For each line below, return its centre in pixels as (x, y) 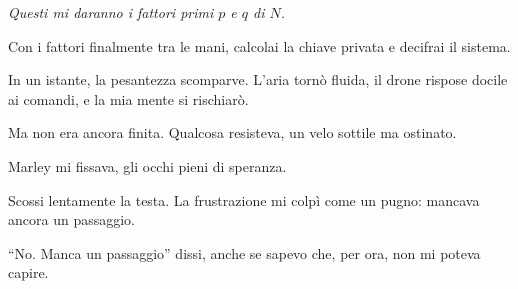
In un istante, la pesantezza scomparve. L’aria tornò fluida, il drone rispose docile (258, 79)
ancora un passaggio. (71, 219)
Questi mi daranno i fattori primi (111, 12)
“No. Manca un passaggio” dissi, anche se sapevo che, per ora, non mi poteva (244, 252)
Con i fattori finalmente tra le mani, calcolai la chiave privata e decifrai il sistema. (259, 45)
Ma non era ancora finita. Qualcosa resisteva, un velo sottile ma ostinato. (232, 132)
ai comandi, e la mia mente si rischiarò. (128, 98)
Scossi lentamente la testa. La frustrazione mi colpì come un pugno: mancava (244, 199)
